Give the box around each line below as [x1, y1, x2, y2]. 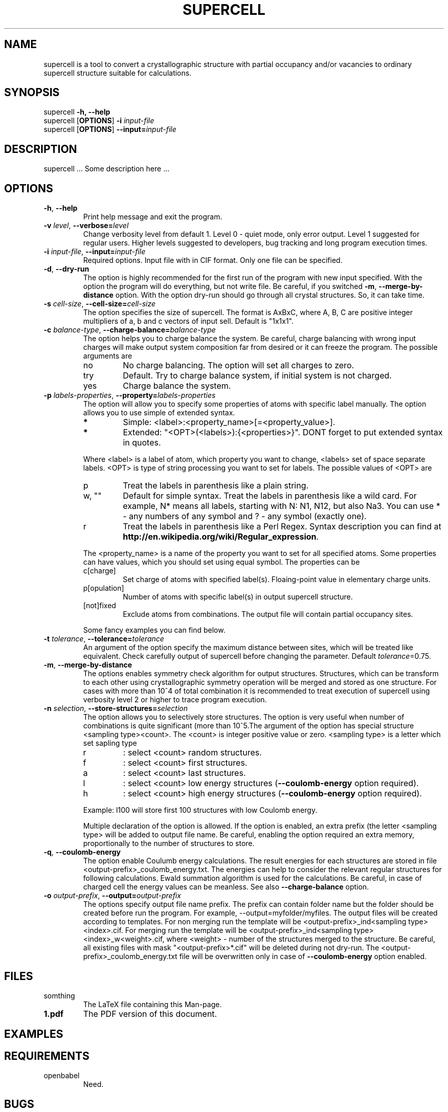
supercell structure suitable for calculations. [43, 68, 192, 77]
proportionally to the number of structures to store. [83, 839, 255, 848]
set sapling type [83, 739, 137, 748]
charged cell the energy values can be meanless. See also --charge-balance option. [83, 882, 369, 892]
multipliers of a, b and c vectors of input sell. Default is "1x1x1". [83, 317, 294, 326]
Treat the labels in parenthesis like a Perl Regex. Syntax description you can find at [123, 521, 441, 532]
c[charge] [83, 566, 116, 575]
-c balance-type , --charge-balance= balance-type [43, 325, 216, 335]
